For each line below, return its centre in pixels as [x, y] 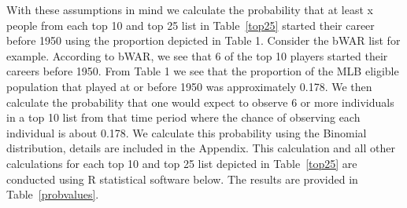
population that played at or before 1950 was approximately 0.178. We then [189, 86]
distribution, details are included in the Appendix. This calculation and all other [201, 148]
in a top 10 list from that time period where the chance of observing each [183, 117]
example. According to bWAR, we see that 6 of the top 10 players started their [197, 55]
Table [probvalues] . [53, 194]
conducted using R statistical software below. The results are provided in [182, 179]
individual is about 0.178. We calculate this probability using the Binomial [187, 132]
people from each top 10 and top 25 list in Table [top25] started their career [191, 25]
